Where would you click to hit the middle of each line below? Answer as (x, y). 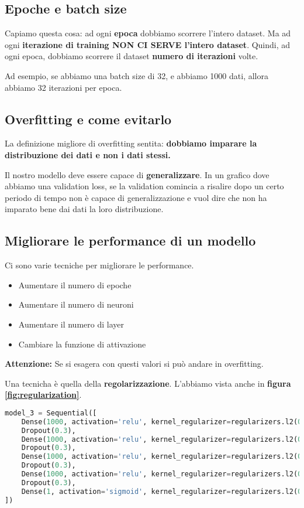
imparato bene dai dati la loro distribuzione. (84, 209)
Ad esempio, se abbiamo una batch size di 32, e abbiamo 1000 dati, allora (137, 75)
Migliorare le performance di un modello (130, 241)
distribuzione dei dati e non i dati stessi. (88, 154)
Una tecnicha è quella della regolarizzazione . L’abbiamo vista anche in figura (148, 383)
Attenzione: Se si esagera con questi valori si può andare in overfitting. (134, 364)
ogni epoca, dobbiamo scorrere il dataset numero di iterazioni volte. (132, 56)
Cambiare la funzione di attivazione (82, 344)
